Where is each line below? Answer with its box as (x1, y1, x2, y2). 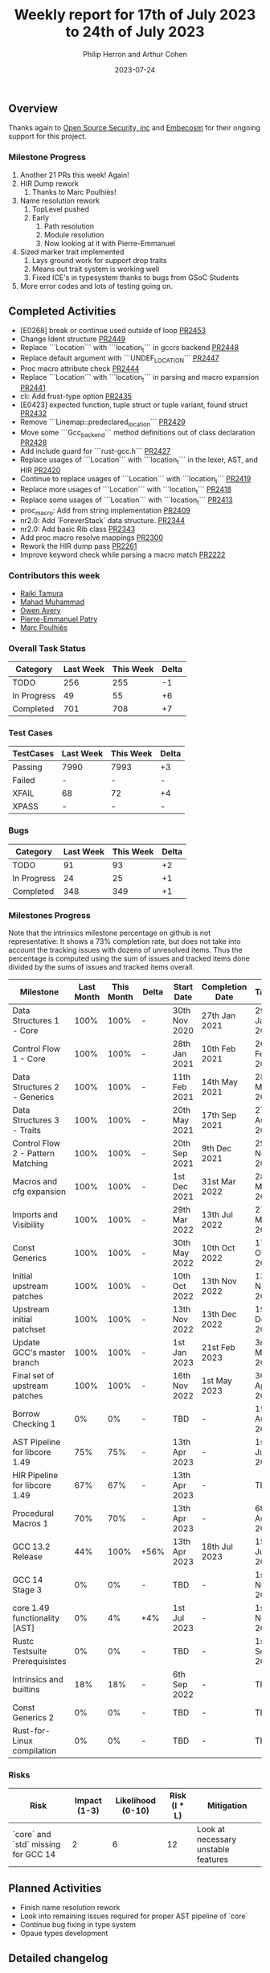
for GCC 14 (12, 1849, 56, 1860)
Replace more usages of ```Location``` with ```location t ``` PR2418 (19, 484, 231, 496)
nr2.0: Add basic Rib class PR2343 (19, 525, 136, 534)
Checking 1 (12, 1418, 56, 1429)
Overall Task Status (8, 642, 86, 653)
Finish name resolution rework (19, 1903, 121, 1913)
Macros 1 (12, 1518, 49, 1529)
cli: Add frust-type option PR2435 (19, 391, 133, 401)
